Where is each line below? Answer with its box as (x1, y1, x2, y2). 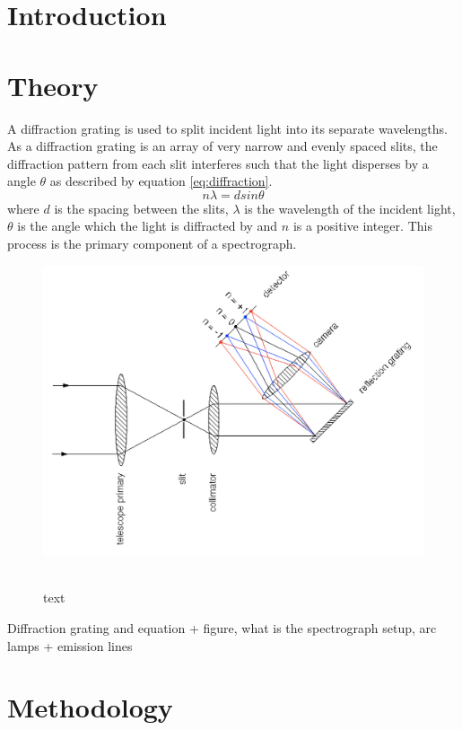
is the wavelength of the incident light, (244, 198, 456, 217)
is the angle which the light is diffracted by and (17, 216, 278, 235)
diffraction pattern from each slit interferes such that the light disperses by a (7, 154, 429, 172)
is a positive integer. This (292, 216, 432, 235)
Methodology (7, 689, 173, 726)
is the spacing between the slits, (54, 198, 229, 217)
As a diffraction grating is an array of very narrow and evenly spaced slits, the (7, 136, 438, 155)
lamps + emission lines (7, 636, 133, 655)
